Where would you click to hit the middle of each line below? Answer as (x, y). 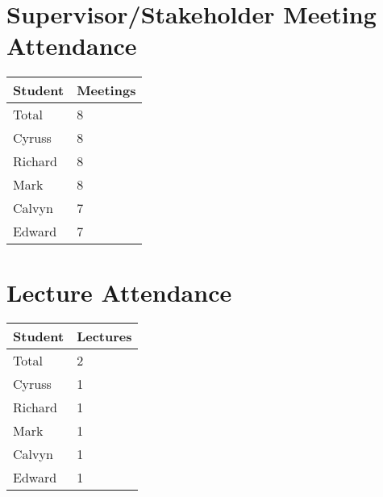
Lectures (104, 336)
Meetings (106, 90)
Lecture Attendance (119, 292)
